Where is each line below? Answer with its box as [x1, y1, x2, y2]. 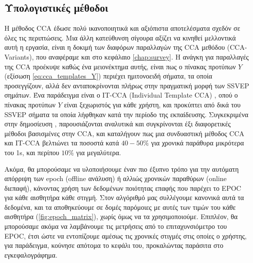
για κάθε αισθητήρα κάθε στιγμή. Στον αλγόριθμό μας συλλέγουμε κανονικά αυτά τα [4, 192, 244, 202]
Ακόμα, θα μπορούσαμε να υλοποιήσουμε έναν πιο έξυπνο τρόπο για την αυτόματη [4, 163, 239, 174]
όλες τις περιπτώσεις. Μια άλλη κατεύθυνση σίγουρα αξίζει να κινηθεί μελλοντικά [4, 32, 236, 42]
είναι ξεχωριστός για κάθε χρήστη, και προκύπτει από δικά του [64, 99, 241, 109]
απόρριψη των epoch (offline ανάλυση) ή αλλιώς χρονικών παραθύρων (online [4, 173, 227, 183]
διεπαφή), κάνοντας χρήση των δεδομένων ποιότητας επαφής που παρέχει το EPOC [4, 182, 241, 193]
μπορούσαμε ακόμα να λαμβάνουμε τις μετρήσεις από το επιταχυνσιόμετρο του [4, 221, 227, 231]
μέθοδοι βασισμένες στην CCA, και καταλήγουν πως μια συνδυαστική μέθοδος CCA [4, 128, 245, 138]
